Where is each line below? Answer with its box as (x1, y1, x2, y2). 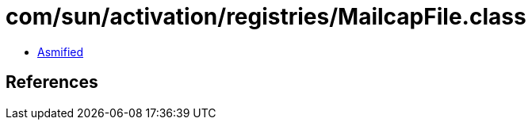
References (6, 72, 98, 93)
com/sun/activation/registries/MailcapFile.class (6, 3, 526, 30)
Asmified (37, 44, 84, 59)
